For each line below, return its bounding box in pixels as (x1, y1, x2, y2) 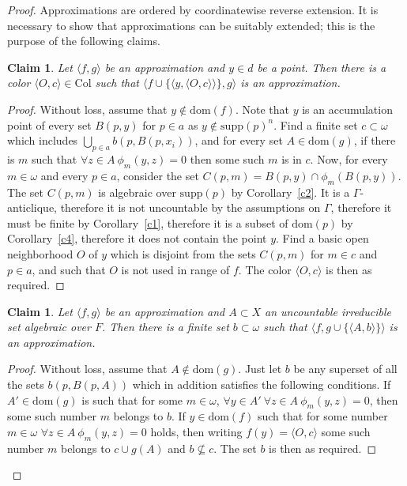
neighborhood (7, 245, 73, 262)
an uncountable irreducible (265, 303, 391, 319)
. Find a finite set (273, 116, 358, 133)
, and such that (32, 261, 106, 277)
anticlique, (7, 199, 58, 216)
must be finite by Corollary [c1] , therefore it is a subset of (7, 214, 288, 231)
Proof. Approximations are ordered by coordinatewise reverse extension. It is (7, 2, 379, 17)
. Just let (238, 360, 282, 377)
